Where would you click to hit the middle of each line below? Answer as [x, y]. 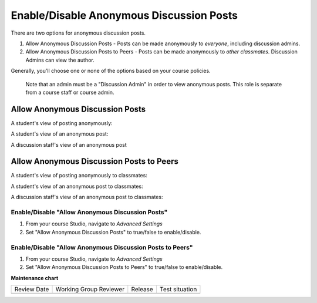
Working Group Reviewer [90, 289]
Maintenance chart [35, 278]
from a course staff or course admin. [70, 92]
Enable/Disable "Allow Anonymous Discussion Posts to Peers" [102, 247]
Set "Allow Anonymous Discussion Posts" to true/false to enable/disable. [113, 232]
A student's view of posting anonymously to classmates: [79, 176]
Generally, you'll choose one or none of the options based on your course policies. [111, 71]
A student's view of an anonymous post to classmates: [77, 186]
